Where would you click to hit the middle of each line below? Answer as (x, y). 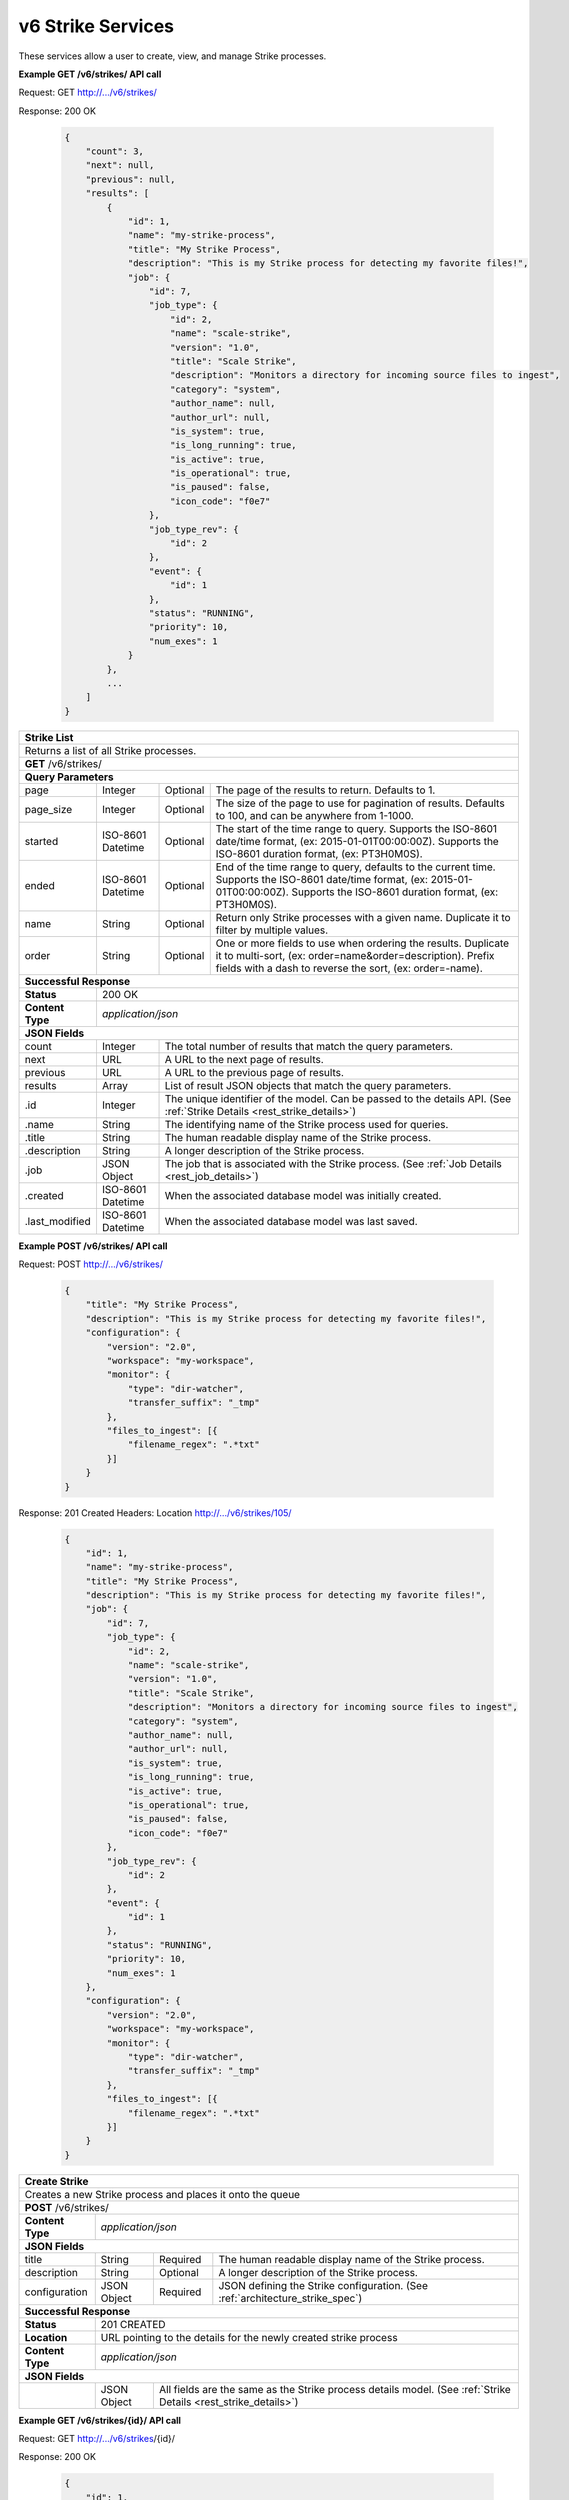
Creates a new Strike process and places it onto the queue (162, 2194)
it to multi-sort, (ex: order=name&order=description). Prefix (355, 955)
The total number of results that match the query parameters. (309, 1046)
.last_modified (57, 1221)
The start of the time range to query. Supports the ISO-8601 (356, 828)
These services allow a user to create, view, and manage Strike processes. (172, 56)
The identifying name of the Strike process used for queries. (306, 1124)
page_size (48, 809)
